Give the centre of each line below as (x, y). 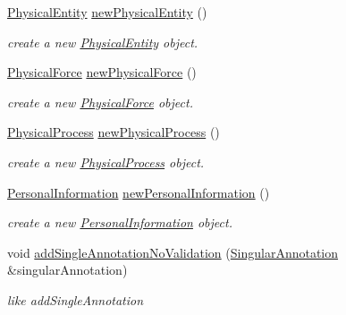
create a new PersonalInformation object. (120, 222)
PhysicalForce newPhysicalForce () (102, 72)
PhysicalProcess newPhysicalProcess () (114, 132)
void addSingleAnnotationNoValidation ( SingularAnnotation (173, 252)
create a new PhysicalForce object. (100, 102)
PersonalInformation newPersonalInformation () (139, 192)
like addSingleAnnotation (76, 299)
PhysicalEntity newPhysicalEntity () (107, 12)
